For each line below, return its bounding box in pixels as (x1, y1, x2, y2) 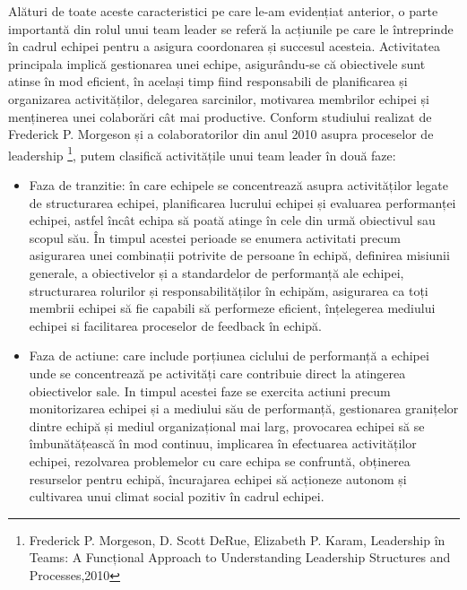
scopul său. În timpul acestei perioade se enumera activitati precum (29, 228, 401, 247)
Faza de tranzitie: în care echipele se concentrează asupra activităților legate (29, 176, 448, 194)
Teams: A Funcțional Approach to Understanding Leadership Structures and (29, 548, 451, 567)
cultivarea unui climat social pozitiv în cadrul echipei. (29, 487, 324, 506)
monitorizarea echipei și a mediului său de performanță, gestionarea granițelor (29, 399, 459, 418)
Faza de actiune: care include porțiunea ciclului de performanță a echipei (29, 346, 429, 365)
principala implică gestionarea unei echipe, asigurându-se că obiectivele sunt (8, 54, 426, 73)
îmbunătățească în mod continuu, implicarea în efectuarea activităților (29, 434, 417, 453)
